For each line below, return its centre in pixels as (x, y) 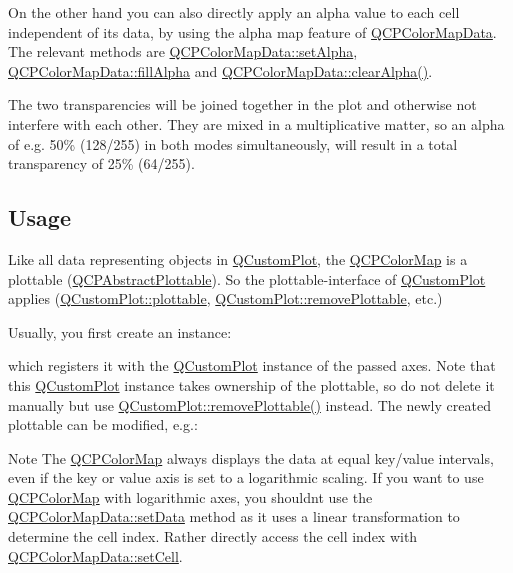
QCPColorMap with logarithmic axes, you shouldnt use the (190, 496)
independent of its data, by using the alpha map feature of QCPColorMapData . (252, 31)
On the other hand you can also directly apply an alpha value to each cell (234, 12)
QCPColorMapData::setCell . (95, 555)
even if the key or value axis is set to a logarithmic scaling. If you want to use (246, 477)
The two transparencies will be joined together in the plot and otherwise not (242, 104)
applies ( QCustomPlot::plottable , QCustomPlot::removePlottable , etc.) (225, 298)
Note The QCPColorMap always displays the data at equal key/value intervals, (251, 457)
